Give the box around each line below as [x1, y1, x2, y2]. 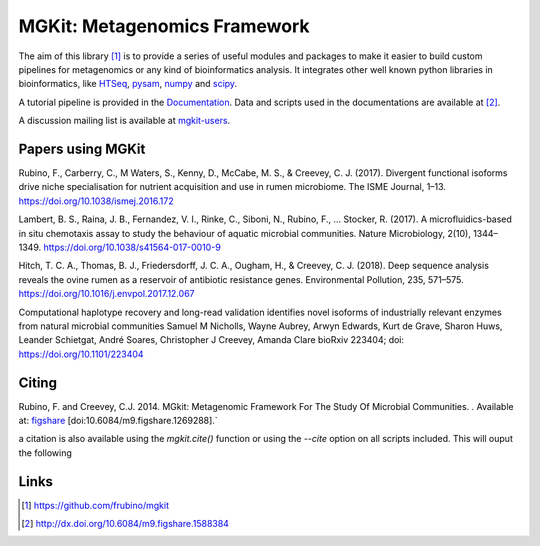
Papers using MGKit [18, 140, 146, 157]
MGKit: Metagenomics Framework [18, 15, 310, 37]
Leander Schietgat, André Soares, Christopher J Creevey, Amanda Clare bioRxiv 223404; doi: [18, 334, 405, 346]
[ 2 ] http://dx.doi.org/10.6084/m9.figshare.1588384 [21, 518, 230, 530]
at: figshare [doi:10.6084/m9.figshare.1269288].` [18, 415, 219, 426]
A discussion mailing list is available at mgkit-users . [18, 115, 231, 127]
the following [18, 446, 72, 459]
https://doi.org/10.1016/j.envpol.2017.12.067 [18, 288, 195, 300]
